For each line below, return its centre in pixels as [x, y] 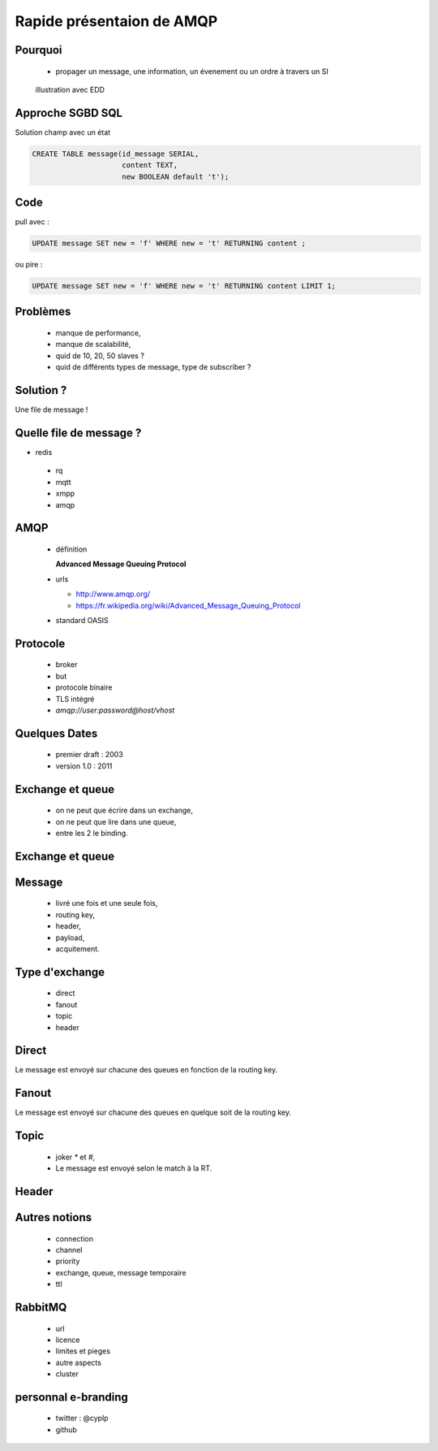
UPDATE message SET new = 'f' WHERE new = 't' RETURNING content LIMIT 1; [184, 286]
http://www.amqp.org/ [113, 594]
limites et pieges [83, 1351]
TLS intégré [75, 699]
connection [74, 1238]
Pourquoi [39, 50]
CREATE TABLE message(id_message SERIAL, [116, 154]
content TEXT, [150, 165]
